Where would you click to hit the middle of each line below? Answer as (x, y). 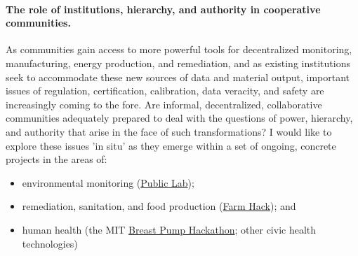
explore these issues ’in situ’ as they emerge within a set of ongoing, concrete (171, 145)
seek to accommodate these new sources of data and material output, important (178, 77)
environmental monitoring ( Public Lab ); (108, 182)
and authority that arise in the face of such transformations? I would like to (169, 131)
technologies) (50, 243)
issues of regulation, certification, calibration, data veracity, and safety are (165, 91)
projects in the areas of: (57, 159)
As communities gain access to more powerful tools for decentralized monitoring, (179, 49)
